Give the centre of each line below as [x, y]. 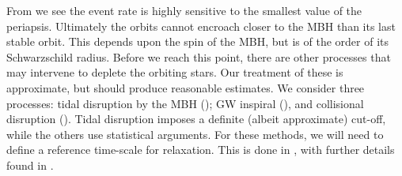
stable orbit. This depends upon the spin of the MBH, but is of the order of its [198, 41]
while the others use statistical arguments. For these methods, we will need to [195, 134]
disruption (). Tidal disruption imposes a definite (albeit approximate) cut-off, [196, 119]
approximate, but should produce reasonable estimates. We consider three [186, 87]
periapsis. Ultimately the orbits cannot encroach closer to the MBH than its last [201, 26]
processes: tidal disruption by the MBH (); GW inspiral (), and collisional [185, 103]
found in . [30, 165]
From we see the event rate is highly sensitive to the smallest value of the [184, 10]
